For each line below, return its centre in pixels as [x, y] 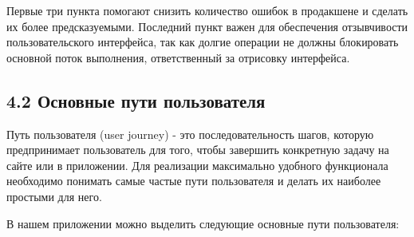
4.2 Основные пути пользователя [136, 100]
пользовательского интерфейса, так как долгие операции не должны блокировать [203, 42]
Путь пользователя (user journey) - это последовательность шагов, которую [190, 134]
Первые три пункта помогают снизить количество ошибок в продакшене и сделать [207, 10]
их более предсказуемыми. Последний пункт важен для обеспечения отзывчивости [207, 26]
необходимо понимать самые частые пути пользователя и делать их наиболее [194, 181]
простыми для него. [54, 196]
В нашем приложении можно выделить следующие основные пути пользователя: [203, 223]
